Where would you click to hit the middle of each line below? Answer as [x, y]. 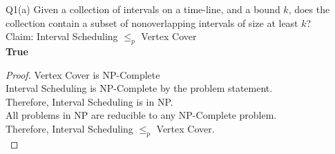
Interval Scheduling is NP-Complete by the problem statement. [139, 88]
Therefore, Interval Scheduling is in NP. [89, 101]
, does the [309, 9]
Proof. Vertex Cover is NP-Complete [83, 74]
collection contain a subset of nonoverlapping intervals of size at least [152, 22]
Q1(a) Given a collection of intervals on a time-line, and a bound [143, 9]
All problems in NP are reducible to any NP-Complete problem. [141, 115]
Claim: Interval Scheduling [62, 36]
